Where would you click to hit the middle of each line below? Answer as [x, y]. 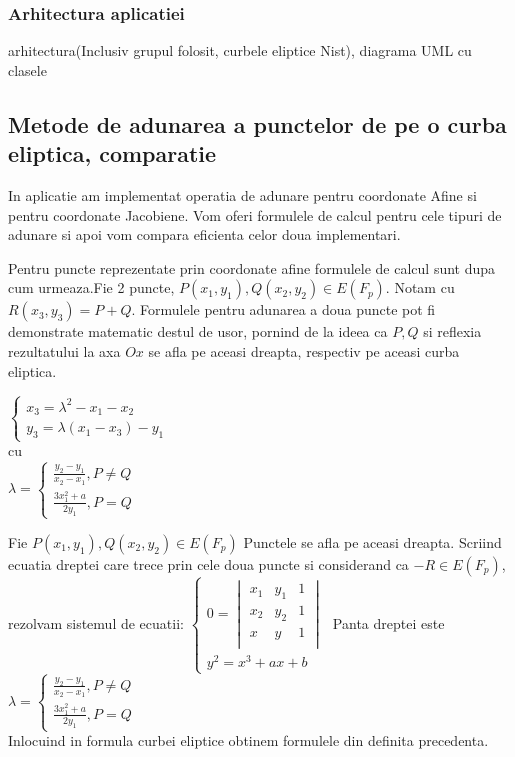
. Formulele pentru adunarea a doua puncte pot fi [283, 309]
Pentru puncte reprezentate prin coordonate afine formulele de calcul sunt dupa [252, 267]
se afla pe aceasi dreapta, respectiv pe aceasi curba [304, 350]
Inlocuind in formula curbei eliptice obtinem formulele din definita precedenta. [248, 740]
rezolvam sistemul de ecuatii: [96, 622]
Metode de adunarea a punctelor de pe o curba [257, 123]
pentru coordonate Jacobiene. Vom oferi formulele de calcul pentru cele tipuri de [255, 214]
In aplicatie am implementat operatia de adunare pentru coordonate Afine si [242, 195]
